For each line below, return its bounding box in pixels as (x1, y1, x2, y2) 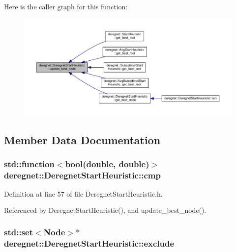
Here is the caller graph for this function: (4, 1, 128, 11)
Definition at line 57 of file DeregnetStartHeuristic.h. (4, 188, 163, 199)
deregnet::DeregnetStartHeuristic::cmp (4, 169, 161, 181)
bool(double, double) (65, 158, 149, 170)
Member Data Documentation (4, 132, 161, 148)
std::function (4, 158, 55, 170)
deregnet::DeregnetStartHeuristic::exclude (4, 237, 175, 249)
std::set (4, 226, 33, 238)
